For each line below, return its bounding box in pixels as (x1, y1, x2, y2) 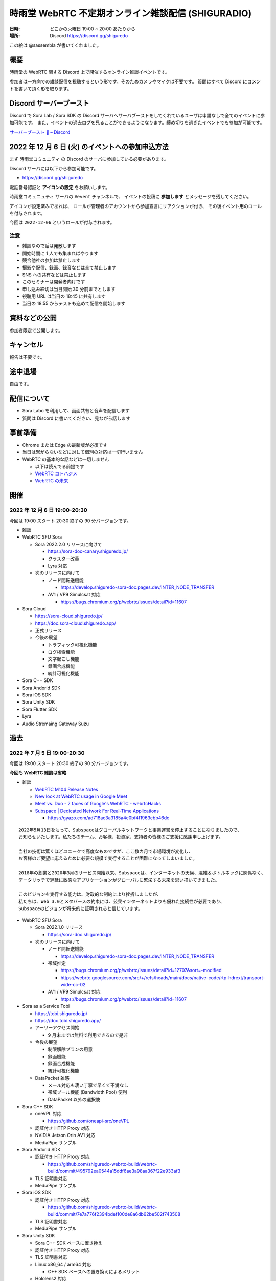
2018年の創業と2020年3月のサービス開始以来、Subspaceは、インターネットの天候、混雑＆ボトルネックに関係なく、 (18, 870, 266, 876)
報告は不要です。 (9, 354, 45, 360)
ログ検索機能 (48, 649, 75, 655)
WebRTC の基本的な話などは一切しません (22, 456, 109, 462)
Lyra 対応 (48, 563, 67, 569)
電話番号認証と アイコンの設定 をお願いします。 (9, 184, 110, 190)
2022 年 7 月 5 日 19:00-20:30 (9, 750, 85, 757)
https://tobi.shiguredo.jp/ (35, 1010, 88, 1017)
